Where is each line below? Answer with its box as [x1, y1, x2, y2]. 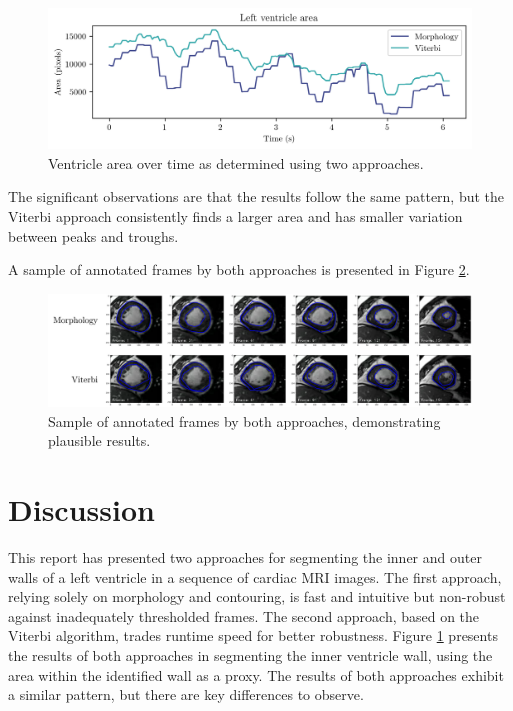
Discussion [8, 489, 155, 530]
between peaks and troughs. [8, 225, 179, 246]
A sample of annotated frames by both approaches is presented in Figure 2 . [8, 259, 470, 280]
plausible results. [48, 430, 151, 451]
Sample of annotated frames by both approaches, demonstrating [48, 410, 441, 431]
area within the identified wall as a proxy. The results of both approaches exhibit [8, 664, 504, 685]
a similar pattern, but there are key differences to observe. [8, 684, 364, 705]
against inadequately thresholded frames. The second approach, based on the [8, 605, 480, 626]
